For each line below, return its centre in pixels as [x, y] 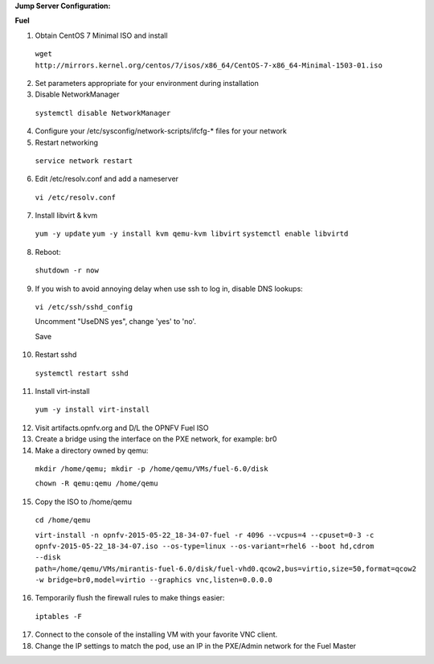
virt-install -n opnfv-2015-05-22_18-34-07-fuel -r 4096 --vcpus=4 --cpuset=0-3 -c [205, 535]
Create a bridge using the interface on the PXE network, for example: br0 [156, 439]
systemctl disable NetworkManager [103, 113]
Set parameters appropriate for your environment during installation [147, 83]
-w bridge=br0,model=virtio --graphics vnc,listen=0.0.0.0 [154, 580]
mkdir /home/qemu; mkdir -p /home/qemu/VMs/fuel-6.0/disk [151, 469]
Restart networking [67, 142]
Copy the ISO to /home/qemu [84, 502]
